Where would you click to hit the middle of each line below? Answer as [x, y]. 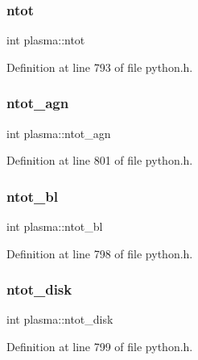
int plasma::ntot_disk [60, 319]
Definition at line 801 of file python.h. [100, 160]
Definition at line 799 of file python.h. [100, 347]
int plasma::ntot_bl [55, 226]
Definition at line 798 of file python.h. [100, 253]
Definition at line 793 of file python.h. [100, 67]
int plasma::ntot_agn [59, 133]
